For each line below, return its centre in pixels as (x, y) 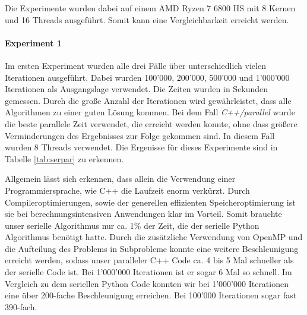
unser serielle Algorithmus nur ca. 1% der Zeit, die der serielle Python (132, 225)
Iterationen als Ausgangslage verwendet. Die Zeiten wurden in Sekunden (137, 89)
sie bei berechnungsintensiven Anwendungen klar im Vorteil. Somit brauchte (143, 214)
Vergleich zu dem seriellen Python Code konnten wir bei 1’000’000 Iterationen (147, 283)
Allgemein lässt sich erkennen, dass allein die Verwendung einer (120, 179)
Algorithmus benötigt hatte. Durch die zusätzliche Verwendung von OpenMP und (154, 237)
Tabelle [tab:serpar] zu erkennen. (64, 158)
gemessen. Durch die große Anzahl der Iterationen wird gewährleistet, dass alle (148, 100)
